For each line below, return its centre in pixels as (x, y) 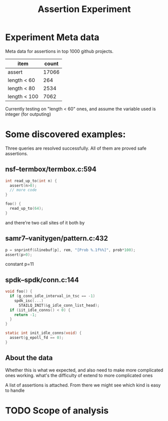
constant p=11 (20, 264)
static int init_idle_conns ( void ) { (43, 333)
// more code (23, 190)
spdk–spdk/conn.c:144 (42, 280)
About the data (29, 358)
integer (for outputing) (28, 114)
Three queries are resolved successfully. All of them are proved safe (76, 148)
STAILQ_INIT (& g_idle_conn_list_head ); (59, 305)
